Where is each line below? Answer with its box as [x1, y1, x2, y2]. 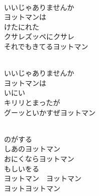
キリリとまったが [4, 97, 60, 107]
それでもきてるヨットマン [4, 41, 88, 51]
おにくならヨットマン [4, 153, 74, 163]
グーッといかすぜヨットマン [4, 107, 95, 117]
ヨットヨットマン [4, 182, 60, 193]
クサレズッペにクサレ [4, 31, 74, 42]
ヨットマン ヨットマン [4, 173, 81, 183]
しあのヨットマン [4, 143, 60, 154]
